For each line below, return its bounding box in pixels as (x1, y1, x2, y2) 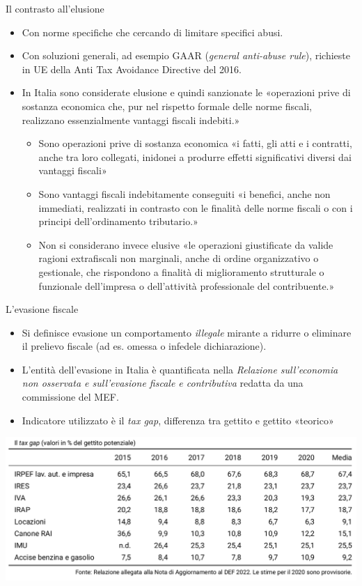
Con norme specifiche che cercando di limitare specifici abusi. (22, 24, 283, 39)
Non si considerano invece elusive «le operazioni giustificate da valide (38, 237, 333, 252)
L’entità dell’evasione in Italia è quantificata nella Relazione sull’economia (22, 362, 338, 376)
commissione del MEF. (22, 390, 119, 404)
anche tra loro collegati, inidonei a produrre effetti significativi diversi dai (38, 149, 352, 164)
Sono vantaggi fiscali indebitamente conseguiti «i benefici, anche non (38, 186, 331, 201)
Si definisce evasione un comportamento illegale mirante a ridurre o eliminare (22, 325, 352, 339)
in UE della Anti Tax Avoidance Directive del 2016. (22, 61, 242, 76)
